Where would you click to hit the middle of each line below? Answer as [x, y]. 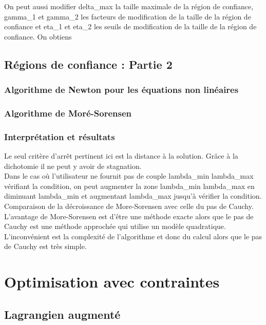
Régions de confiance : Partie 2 [88, 64]
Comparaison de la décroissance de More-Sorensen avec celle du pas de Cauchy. [129, 206]
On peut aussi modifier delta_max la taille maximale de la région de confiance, [129, 6]
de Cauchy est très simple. [45, 246]
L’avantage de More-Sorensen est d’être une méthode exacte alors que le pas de [129, 216]
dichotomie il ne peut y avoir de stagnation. [73, 166]
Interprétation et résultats [60, 136]
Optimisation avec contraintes [112, 282]
